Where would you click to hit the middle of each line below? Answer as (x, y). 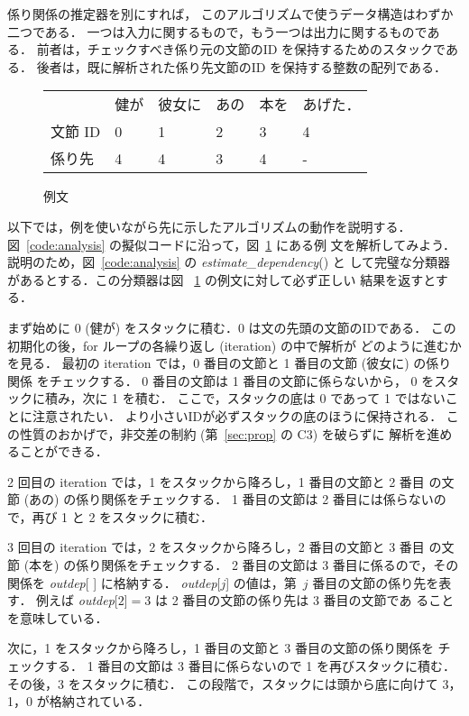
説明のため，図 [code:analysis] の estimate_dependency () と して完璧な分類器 (229, 262)
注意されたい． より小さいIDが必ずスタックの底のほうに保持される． (237, 415)
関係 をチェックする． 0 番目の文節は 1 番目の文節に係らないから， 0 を (221, 380)
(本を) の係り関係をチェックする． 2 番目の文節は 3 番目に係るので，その (241, 565)
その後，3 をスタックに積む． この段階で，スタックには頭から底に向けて (223, 683)
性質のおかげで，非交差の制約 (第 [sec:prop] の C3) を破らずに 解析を (223, 433)
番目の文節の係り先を (376, 582)
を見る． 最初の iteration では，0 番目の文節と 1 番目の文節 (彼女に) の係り (230, 363)
